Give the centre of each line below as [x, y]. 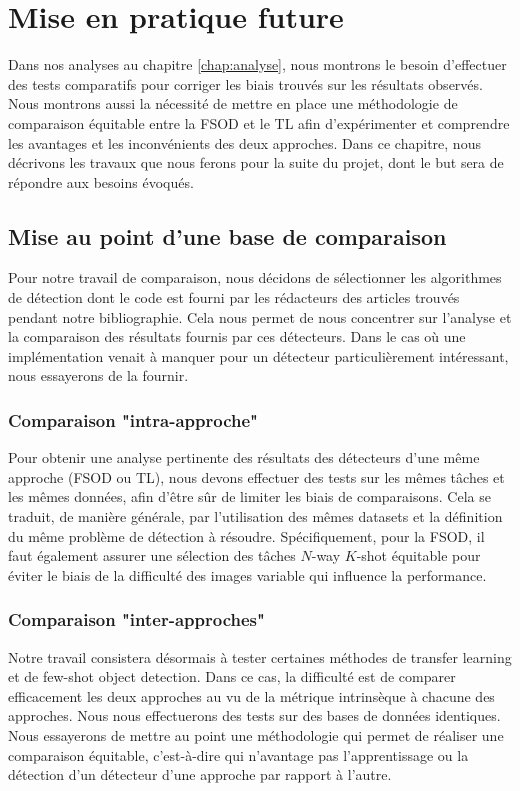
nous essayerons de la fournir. [98, 375]
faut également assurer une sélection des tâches [152, 555]
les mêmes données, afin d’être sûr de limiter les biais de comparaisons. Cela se [249, 496]
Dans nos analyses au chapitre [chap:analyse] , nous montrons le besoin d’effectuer [257, 64]
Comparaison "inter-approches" [136, 619]
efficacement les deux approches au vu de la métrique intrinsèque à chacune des [251, 695]
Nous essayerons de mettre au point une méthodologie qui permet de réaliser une [256, 735]
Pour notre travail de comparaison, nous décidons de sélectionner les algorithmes [255, 277]
